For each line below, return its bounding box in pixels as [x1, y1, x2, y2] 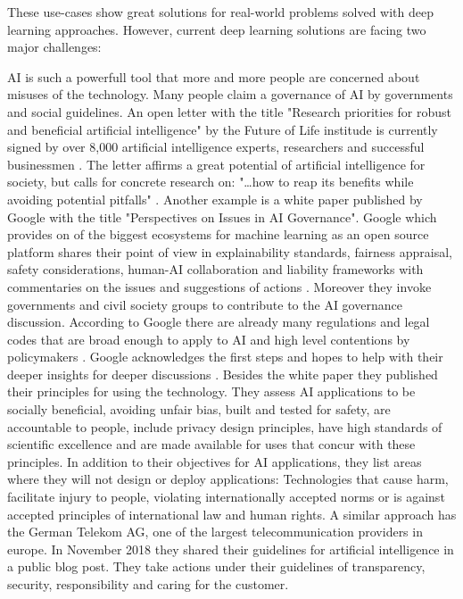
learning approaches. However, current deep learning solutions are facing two [7, 20, 426, 38]
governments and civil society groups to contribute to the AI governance [7, 295, 402, 313]
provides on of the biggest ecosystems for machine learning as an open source [7, 225, 429, 244]
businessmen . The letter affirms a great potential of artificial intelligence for [7, 154, 426, 173]
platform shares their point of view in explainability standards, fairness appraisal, [7, 242, 453, 261]
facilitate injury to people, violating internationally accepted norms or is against [7, 487, 445, 506]
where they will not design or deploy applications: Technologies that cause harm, [7, 470, 449, 488]
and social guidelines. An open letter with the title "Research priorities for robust [7, 102, 452, 121]
